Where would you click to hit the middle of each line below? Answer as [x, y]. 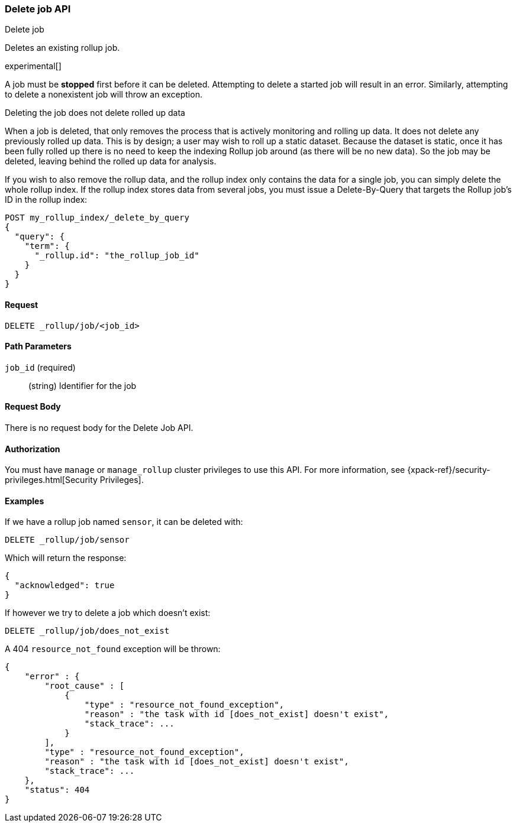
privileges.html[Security [51, 480]
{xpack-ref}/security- [449, 470]
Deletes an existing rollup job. [62, 48]
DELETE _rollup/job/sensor [67, 540]
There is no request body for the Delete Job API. [99, 428]
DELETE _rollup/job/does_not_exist [87, 631]
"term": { [47, 246]
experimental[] [33, 66]
